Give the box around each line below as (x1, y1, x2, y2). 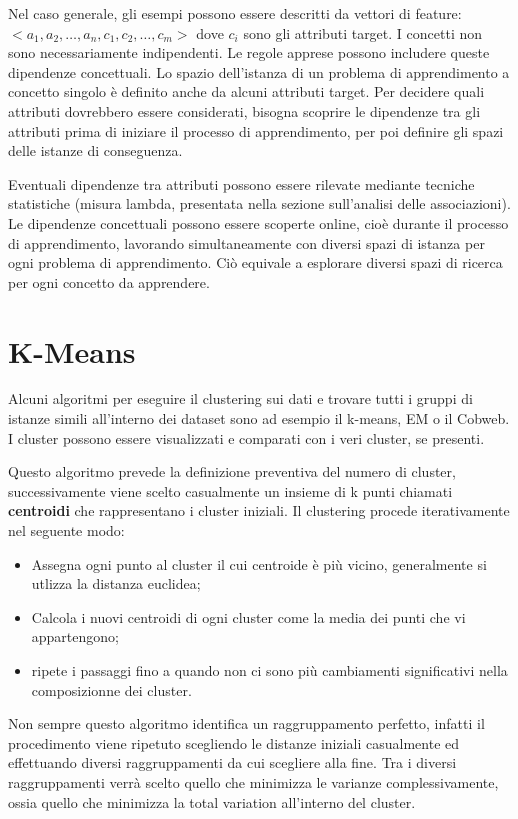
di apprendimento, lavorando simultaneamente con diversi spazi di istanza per (8, 232, 485, 253)
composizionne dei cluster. (31, 679, 192, 700)
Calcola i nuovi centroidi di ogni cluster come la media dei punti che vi (31, 606, 466, 627)
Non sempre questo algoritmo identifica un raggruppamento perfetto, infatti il (8, 713, 485, 734)
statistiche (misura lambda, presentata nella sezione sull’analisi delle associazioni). (8, 193, 511, 214)
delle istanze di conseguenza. (8, 140, 183, 161)
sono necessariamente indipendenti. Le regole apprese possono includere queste (8, 42, 490, 63)
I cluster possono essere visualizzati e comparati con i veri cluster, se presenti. (8, 427, 485, 448)
